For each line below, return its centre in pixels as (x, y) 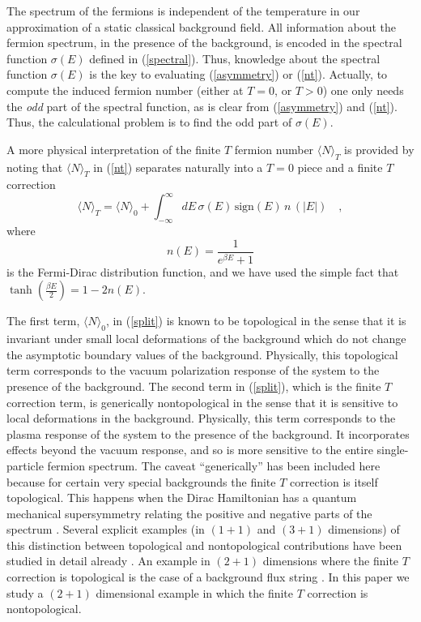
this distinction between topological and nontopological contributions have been (204, 545)
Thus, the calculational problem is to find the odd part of (149, 122)
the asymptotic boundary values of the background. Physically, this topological (202, 354)
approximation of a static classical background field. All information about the (202, 26)
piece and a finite (340, 167)
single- (393, 450)
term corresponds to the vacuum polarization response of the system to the (193, 370)
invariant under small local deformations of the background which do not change (206, 339)
